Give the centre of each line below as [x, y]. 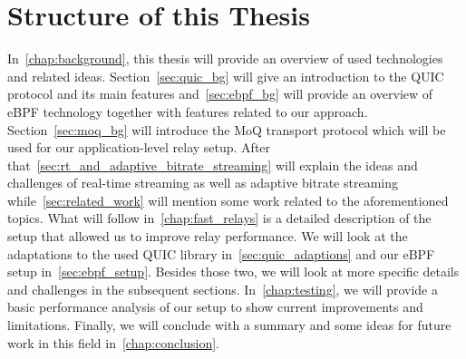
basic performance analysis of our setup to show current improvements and [215, 307]
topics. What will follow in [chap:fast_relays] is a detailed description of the [219, 218]
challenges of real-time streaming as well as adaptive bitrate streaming [203, 183]
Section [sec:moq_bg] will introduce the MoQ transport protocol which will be [227, 129]
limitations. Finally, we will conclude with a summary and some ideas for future [229, 325]
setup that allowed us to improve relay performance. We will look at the [208, 236]
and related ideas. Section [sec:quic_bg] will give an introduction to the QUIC [226, 76]
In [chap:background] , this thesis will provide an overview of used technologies [225, 58]
